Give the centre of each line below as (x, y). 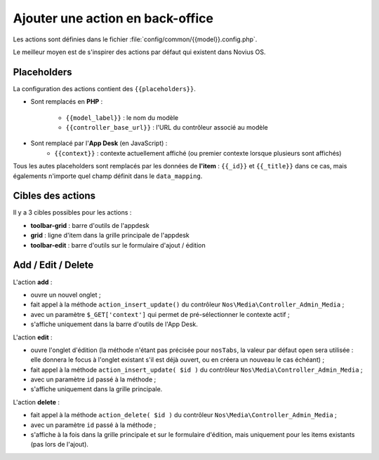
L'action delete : (36, 402)
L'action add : (33, 282)
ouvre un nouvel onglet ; (66, 295)
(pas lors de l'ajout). (60, 445)
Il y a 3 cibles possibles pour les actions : (72, 212)
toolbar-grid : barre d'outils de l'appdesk (90, 225)
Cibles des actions (54, 196)
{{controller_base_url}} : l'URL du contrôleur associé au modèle (167, 128)
